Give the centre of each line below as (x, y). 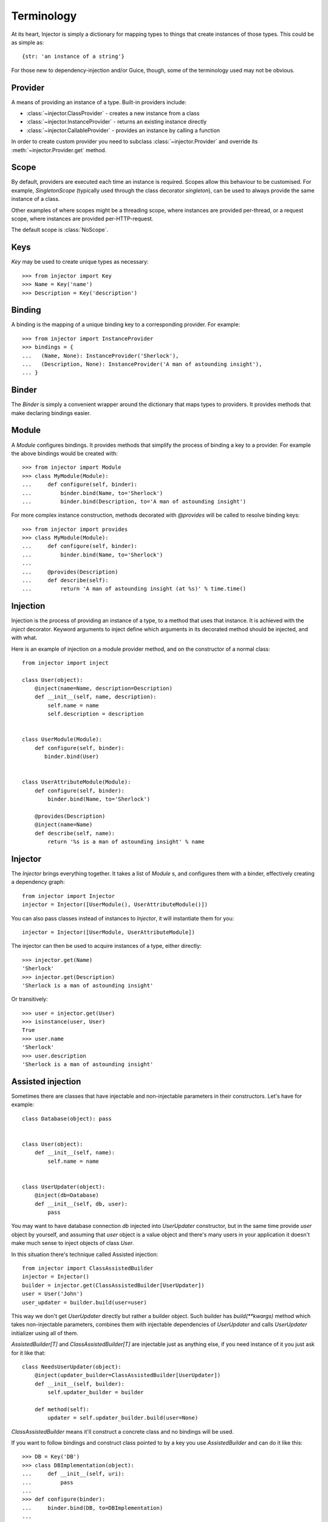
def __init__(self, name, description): (96, 697)
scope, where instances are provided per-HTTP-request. (82, 219)
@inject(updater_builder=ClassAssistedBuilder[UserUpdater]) (128, 1375)
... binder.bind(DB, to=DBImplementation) (93, 1508)
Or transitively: (29, 999)
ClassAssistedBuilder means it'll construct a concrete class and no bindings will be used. (122, 1431)
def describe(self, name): (75, 833)
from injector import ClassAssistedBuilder (88, 1268)
